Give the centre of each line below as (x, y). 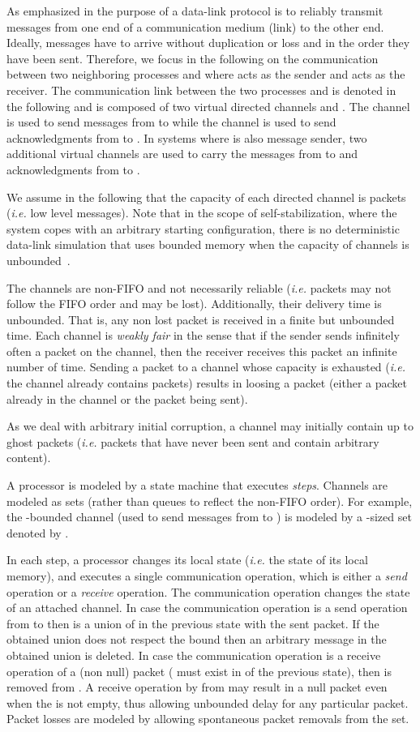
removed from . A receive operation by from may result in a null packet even (197, 687)
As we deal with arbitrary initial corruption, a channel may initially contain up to (210, 426)
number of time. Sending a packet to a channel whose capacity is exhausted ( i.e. (206, 367)
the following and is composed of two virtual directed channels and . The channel (208, 106)
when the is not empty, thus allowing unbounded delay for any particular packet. (208, 702)
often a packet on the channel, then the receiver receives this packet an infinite (202, 351)
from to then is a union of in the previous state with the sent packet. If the (193, 623)
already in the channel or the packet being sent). (127, 398)
